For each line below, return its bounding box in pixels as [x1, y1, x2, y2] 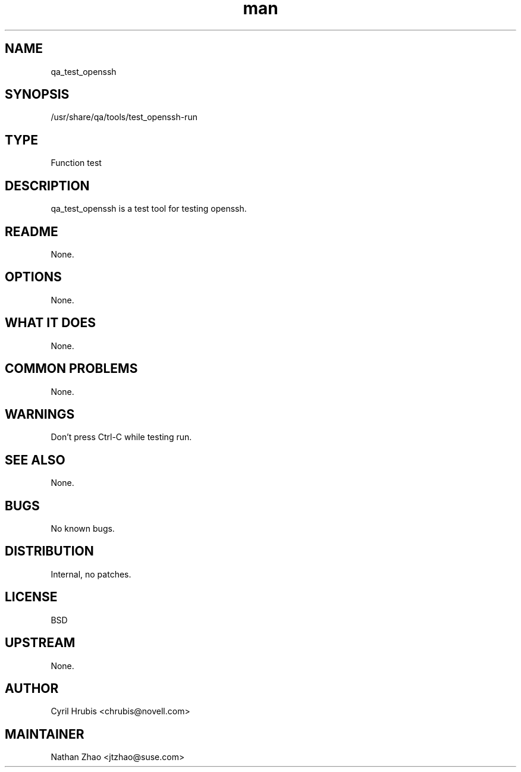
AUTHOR [5, 680, 59, 696]
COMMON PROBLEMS [5, 361, 138, 376]
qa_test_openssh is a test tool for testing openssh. [51, 203, 247, 214]
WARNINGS [5, 406, 75, 422]
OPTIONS [5, 269, 62, 285]
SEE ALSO [5, 452, 65, 467]
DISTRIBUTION [5, 544, 94, 559]
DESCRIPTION [5, 178, 90, 193]
